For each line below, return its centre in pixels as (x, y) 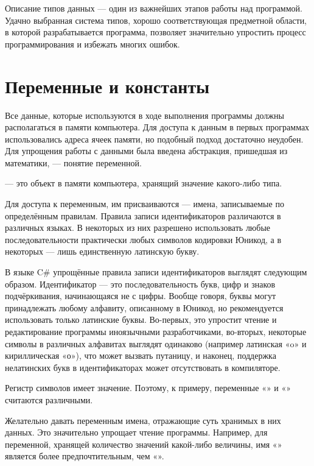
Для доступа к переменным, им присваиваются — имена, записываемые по (145, 204)
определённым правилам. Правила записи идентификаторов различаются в (143, 215)
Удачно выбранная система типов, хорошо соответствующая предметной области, (156, 20)
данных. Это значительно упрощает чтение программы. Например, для (136, 432)
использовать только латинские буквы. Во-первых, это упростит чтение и (141, 319)
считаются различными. (49, 399)
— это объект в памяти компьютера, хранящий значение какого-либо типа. (144, 183)
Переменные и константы (107, 86)
